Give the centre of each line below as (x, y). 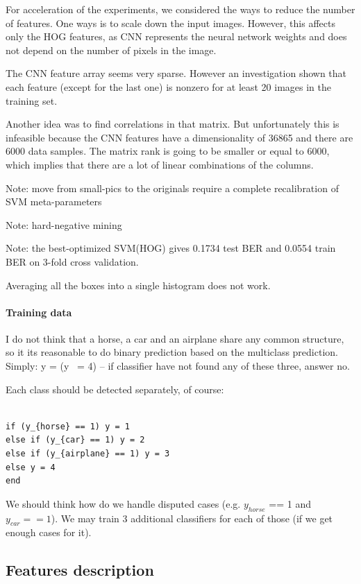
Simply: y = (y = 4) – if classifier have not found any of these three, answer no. (178, 366)
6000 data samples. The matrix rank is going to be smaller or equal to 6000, (168, 151)
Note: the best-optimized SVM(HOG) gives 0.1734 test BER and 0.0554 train (171, 248)
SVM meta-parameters (54, 201)
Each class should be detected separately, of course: (115, 389)
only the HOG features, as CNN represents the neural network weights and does (176, 36)
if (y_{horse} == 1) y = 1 (68, 426)
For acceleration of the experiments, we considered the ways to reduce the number (180, 9)
